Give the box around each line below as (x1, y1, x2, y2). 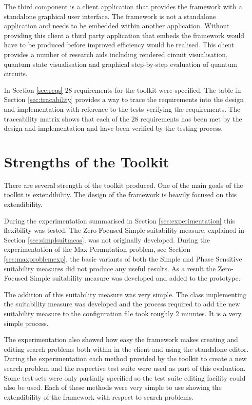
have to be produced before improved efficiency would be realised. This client (4, 40, 234, 50)
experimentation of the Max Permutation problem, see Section (4, 244, 191, 254)
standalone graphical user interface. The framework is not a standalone (4, 11, 216, 21)
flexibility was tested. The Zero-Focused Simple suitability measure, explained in (4, 225, 244, 235)
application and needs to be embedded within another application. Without (4, 20, 230, 31)
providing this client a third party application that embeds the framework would (4, 30, 245, 40)
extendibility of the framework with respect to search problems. (4, 391, 194, 402)
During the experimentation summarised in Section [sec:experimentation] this (4, 215, 235, 225)
